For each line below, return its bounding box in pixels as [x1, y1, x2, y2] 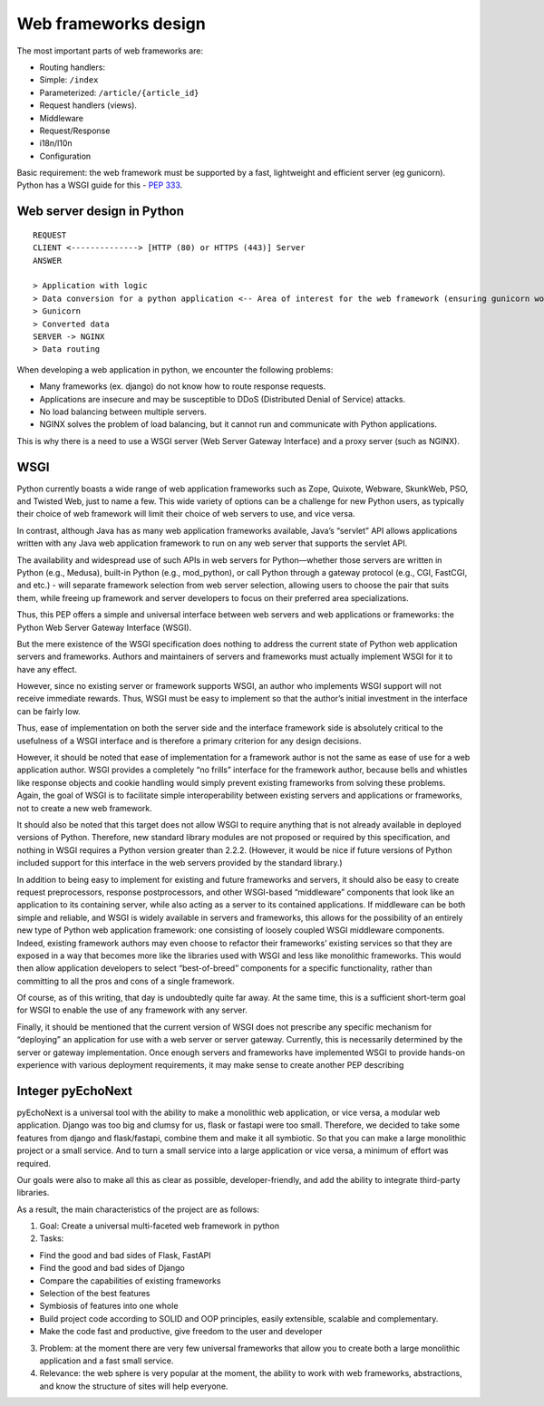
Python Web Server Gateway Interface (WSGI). [16, 622, 192, 633]
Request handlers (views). [39, 100, 138, 111]
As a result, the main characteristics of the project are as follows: [16, 1204, 260, 1215]
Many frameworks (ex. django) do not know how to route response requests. [39, 381, 326, 392]
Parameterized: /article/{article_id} [39, 87, 199, 98]
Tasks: [39, 1233, 64, 1244]
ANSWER [33, 255, 63, 266]
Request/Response [39, 125, 111, 136]
